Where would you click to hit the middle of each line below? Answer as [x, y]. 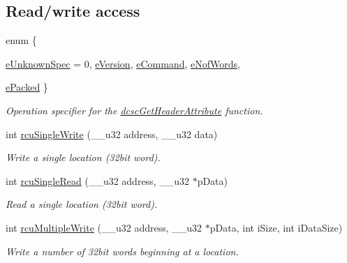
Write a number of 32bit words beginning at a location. [122, 251]
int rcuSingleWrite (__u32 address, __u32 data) [112, 134]
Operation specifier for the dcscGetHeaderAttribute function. [134, 110]
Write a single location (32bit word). [83, 157]
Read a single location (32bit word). [82, 204]
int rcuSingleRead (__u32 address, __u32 [97, 180]
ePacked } [27, 87]
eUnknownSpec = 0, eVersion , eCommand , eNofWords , [123, 63]
